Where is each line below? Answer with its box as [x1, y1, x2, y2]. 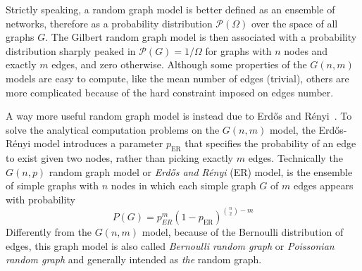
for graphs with [205, 43, 272, 58]
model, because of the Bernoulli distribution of [142, 224, 344, 239]
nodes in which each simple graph [111, 178, 256, 193]
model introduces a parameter [33, 136, 163, 151]
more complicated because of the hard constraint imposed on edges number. [6, 84, 334, 99]
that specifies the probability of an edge [185, 136, 356, 151]
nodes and [284, 43, 328, 58]
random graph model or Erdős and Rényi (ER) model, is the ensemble [49, 164, 353, 179]
